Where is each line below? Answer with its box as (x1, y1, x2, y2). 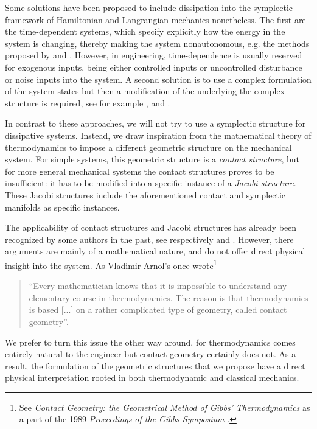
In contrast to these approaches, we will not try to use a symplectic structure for (5, 117, 306, 130)
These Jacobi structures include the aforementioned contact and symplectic (5, 188, 286, 201)
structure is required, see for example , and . (5, 96, 170, 109)
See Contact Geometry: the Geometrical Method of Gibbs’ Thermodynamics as (19, 400, 310, 413)
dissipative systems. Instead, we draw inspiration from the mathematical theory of (5, 128, 312, 141)
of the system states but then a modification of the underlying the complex (5, 85, 285, 97)
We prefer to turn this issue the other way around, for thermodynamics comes (5, 335, 296, 348)
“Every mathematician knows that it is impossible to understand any (29, 279, 287, 292)
